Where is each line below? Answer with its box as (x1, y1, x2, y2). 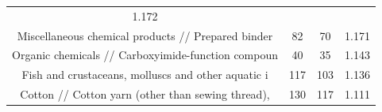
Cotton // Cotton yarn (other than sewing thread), (20, 86, 270, 103)
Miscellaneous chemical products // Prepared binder (17, 27, 273, 43)
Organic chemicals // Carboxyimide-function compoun (12, 47, 279, 63)
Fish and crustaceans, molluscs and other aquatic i (21, 66, 268, 83)
